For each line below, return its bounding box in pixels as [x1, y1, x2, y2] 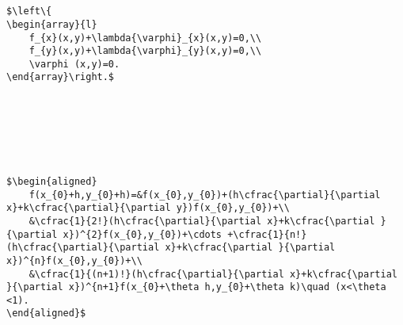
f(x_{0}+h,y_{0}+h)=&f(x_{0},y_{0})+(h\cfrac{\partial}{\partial [29, 189, 381, 201]
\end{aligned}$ [6, 308, 86, 319]
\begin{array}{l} [6, 18, 97, 30]
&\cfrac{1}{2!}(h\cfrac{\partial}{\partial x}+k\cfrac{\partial [29, 215, 375, 227]
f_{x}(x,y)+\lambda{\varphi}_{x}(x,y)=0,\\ [29, 32, 262, 44]
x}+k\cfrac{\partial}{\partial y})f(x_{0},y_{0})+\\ [6, 202, 290, 214]
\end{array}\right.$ [6, 71, 115, 83]
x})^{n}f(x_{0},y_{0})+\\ [6, 254, 143, 266]
